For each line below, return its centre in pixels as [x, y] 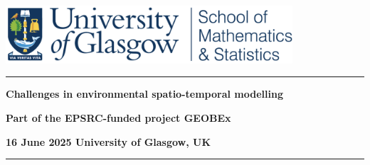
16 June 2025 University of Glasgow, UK [109, 141]
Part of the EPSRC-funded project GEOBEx [118, 118]
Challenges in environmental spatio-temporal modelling [144, 94]
